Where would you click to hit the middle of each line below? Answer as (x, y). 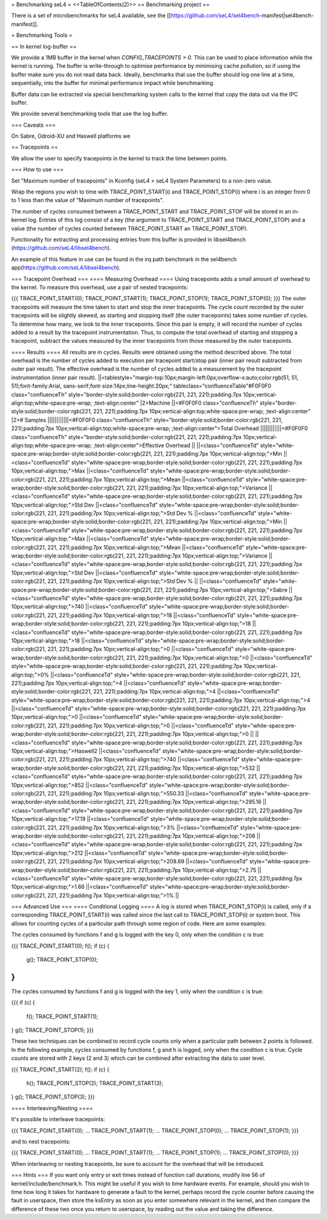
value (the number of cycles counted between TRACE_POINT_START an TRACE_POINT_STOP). (130, 228)
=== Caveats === (33, 125)
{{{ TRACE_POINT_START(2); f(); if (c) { (60, 1069)
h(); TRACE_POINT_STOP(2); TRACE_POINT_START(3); (95, 1084)
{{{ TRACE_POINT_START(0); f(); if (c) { (60, 946)
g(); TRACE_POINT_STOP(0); (62, 960)
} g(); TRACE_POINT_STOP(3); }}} (53, 1097)
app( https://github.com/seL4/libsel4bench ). (66, 268)
